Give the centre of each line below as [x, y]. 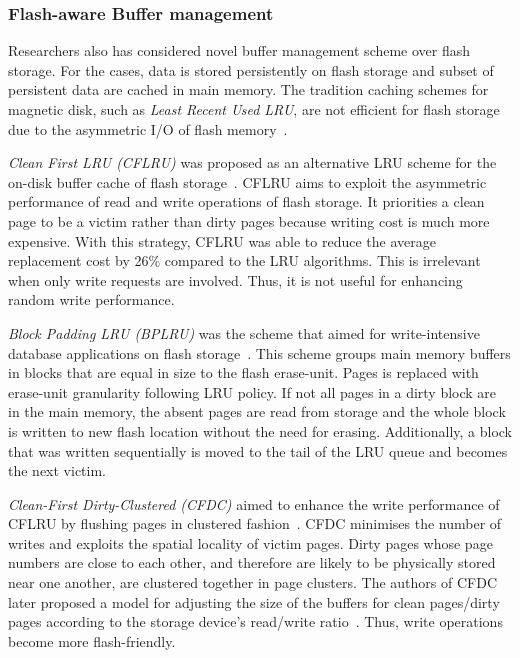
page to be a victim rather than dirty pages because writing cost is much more [249, 220]
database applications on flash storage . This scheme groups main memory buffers [259, 352]
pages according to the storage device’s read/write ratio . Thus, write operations [255, 621]
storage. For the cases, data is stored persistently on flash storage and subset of [251, 69]
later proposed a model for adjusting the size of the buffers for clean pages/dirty [254, 601]
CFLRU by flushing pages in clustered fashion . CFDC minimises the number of [255, 523]
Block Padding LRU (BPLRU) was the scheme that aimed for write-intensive [244, 332]
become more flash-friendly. [92, 640]
